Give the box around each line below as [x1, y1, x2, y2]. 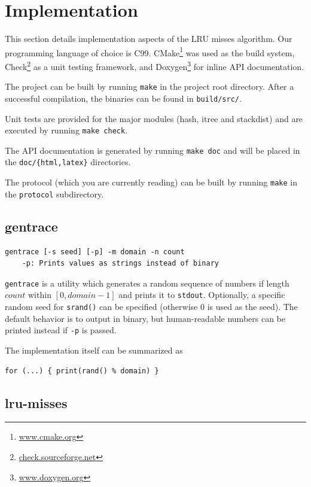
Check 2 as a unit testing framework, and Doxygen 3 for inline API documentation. [5, 58, 304, 72]
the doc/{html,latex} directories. [5, 156, 131, 168]
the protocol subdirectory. [5, 187, 104, 200]
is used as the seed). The [207, 300, 298, 313]
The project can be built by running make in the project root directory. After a [5, 80, 294, 93]
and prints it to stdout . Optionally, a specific [118, 288, 285, 301]
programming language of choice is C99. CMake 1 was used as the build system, [5, 44, 295, 59]
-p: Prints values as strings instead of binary [22, 259, 219, 268]
